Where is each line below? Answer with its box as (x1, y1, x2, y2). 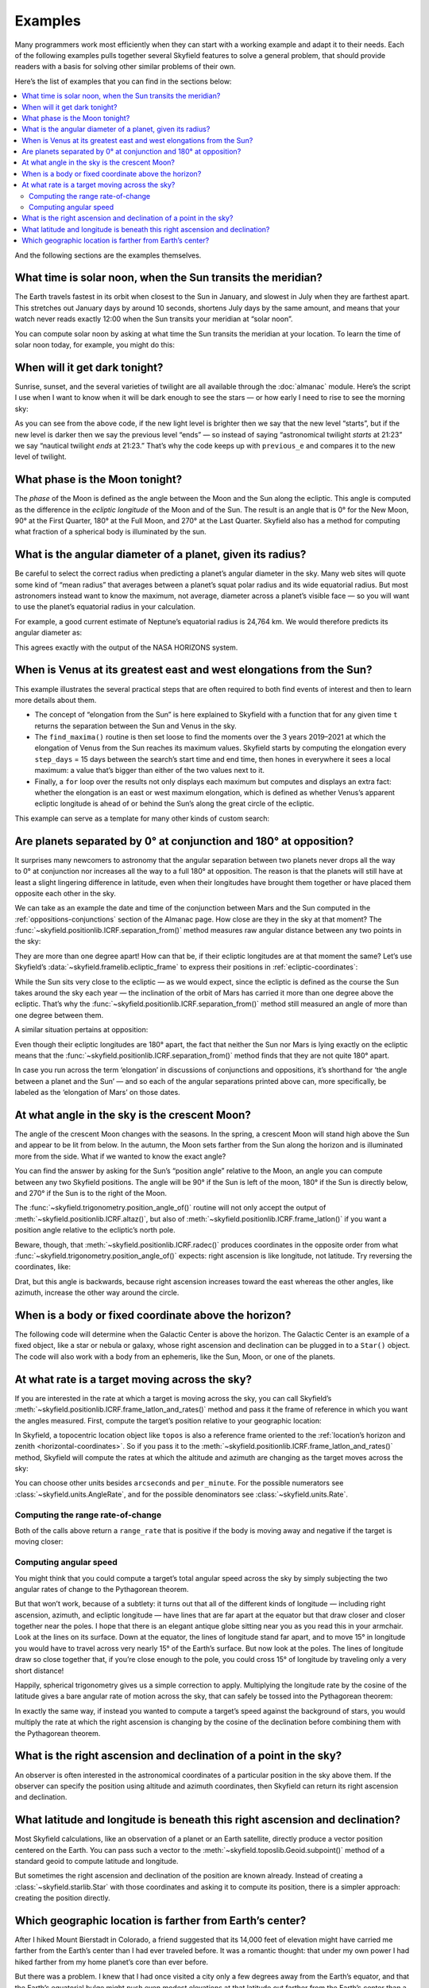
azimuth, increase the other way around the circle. (14, 1288, 180, 1298)
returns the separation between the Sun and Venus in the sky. (34, 720, 238, 731)
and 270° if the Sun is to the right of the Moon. (14, 1189, 167, 1198)
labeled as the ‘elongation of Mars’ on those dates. (14, 1088, 180, 1097)
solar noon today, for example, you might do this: (14, 340, 175, 350)
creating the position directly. (14, 1893, 110, 1903)
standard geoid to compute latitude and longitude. (14, 1856, 179, 1866)
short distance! (14, 1666, 64, 1675)
